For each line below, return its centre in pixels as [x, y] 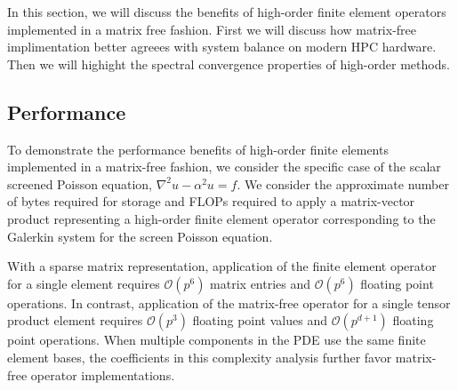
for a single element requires [84, 283]
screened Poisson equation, [80, 183]
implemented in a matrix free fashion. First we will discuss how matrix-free [212, 29]
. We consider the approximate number [343, 183]
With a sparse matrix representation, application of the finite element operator [222, 266]
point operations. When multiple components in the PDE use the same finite [217, 340]
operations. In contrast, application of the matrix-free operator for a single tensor [229, 302]
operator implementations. [103, 374]
